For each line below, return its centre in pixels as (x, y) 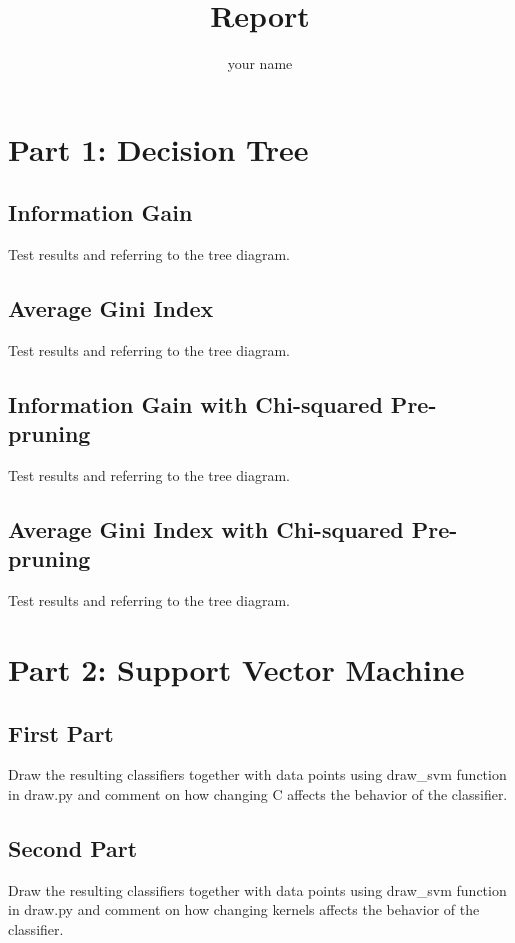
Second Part (73, 848)
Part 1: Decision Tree (158, 148)
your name (260, 63)
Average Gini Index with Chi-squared (206, 529)
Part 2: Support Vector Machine (236, 669)
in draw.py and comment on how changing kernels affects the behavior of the (244, 909)
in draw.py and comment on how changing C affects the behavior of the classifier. (258, 794)
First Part (61, 732)
